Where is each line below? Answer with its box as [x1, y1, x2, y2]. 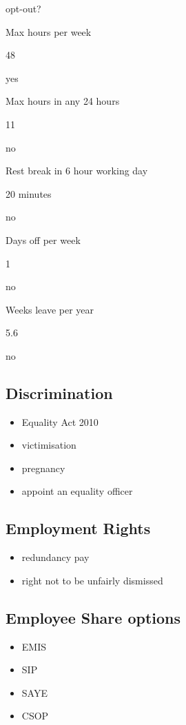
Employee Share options [6, 606, 181, 628]
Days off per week [6, 232, 81, 247]
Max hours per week [6, 24, 92, 39]
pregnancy [21, 460, 65, 475]
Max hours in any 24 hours [6, 94, 120, 108]
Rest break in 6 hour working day [6, 163, 148, 178]
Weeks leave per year [6, 302, 94, 316]
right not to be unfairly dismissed [21, 573, 163, 587]
